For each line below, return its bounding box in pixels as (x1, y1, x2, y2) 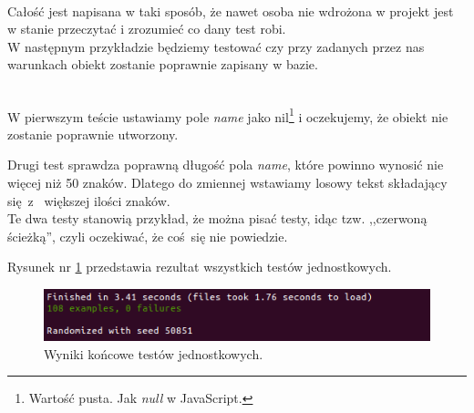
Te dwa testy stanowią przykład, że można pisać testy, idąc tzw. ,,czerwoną (7, 209, 428, 228)
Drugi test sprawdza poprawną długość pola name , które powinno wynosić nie (7, 155, 444, 174)
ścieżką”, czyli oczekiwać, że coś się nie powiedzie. (7, 226, 288, 245)
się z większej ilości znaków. (7, 191, 170, 210)
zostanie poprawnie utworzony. (7, 124, 179, 143)
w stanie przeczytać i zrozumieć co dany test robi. (7, 19, 286, 38)
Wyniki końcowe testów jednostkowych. (44, 344, 263, 363)
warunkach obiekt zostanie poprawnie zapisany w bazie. (7, 55, 318, 74)
